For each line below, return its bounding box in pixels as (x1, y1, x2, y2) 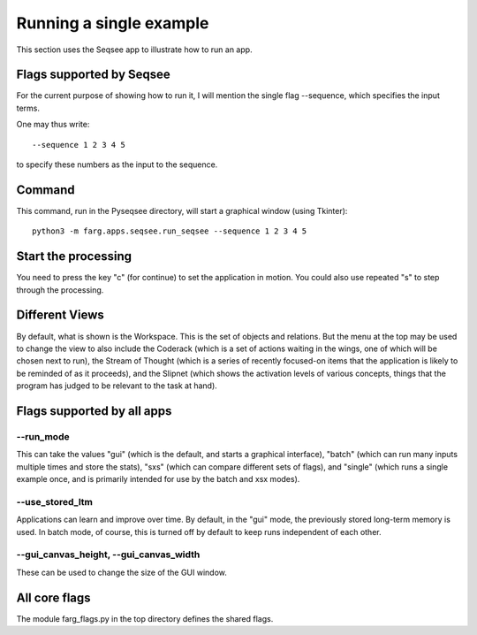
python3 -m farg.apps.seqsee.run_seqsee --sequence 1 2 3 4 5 (32, 226, 307, 236)
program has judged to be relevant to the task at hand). (16, 380, 218, 391)
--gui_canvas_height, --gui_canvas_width (16, 548, 201, 561)
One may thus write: (16, 119, 90, 130)
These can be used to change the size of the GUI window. (16, 567, 227, 578)
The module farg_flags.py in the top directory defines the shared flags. (16, 613, 274, 624)
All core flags (16, 590, 92, 605)
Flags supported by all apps (16, 403, 172, 418)
